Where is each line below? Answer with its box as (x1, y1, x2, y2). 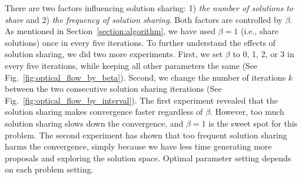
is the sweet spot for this (208, 117, 298, 129)
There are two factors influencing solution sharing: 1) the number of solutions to (5, 2, 293, 14)
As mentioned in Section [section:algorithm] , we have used (5, 25, 216, 37)
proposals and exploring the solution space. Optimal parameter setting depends (5, 151, 291, 164)
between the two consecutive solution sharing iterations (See (5, 82, 222, 95)
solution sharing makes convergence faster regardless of (5, 105, 203, 118)
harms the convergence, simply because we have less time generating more (5, 140, 272, 153)
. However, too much (210, 105, 284, 118)
